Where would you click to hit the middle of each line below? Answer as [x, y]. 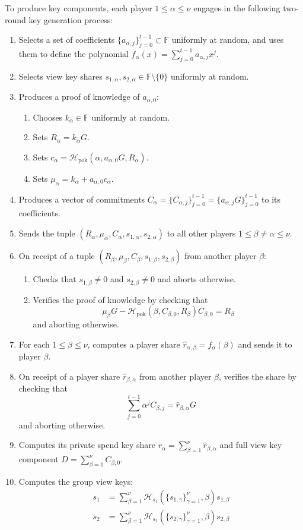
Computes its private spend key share [87, 445]
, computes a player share [134, 344]
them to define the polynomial [74, 53]
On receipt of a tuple [57, 256]
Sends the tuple [47, 233]
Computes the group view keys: [76, 481]
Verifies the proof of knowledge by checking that [120, 299]
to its [271, 199]
